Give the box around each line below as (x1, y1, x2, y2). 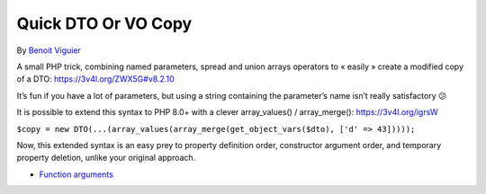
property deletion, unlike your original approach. (16, 153, 196, 163)
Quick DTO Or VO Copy (16, 13, 193, 33)
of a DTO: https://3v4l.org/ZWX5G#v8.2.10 (16, 74, 175, 84)
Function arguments (39, 169, 114, 180)
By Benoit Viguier (16, 45, 81, 56)
